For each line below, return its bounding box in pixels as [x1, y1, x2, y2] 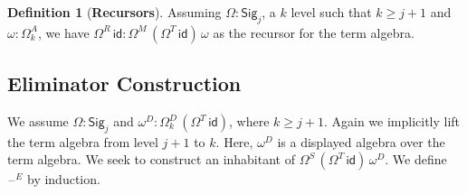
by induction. [26, 170, 100, 189]
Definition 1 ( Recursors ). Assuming [7, 3, 222, 21]
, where [229, 112, 270, 130]
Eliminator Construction [7, 69, 242, 97]
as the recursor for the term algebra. [213, 23, 415, 42]
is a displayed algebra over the [277, 132, 445, 151]
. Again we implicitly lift [323, 112, 461, 130]
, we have [37, 23, 90, 42]
